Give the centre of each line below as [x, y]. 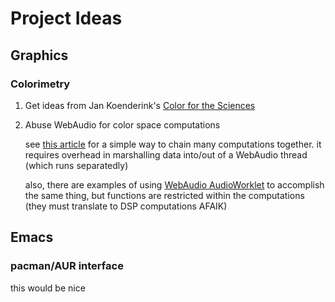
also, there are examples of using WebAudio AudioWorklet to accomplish [174, 184]
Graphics [39, 55]
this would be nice [48, 288]
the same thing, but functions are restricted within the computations [164, 195]
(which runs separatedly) [76, 165]
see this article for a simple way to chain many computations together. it [173, 144]
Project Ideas [66, 18]
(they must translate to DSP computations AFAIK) [126, 206]
